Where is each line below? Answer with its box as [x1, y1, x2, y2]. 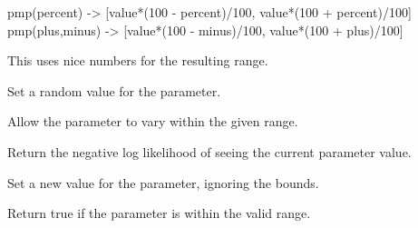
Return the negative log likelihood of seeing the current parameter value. [7, 142, 412, 161]
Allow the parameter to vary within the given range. [7, 112, 298, 131]
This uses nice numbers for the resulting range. [7, 51, 268, 70]
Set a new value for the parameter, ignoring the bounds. [7, 173, 319, 192]
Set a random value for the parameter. [7, 81, 221, 100]
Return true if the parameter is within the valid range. [7, 203, 311, 223]
